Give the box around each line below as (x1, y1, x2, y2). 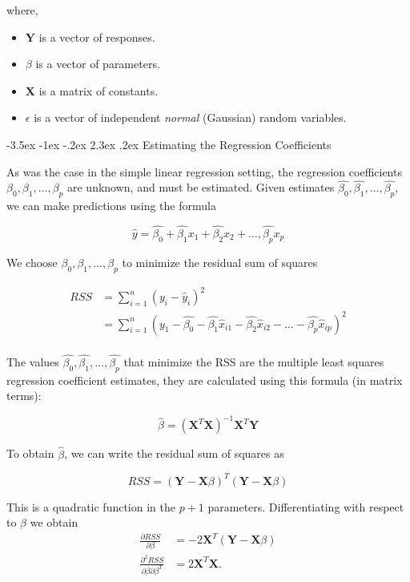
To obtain (6, 445, 54, 462)
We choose (6, 253, 58, 270)
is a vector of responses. (38, 28, 155, 45)
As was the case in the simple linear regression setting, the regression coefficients (6, 163, 402, 180)
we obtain (30, 514, 78, 531)
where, (6, 2, 38, 18)
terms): (6, 387, 42, 404)
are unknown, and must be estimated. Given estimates (66, 179, 335, 196)
